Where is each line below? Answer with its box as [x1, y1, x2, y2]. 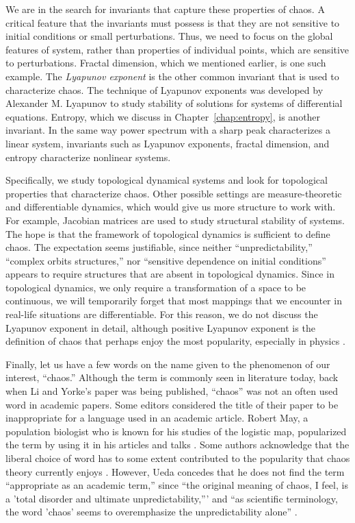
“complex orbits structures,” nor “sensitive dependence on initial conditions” [5, 253, 326, 267]
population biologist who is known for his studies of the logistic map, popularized [5, 424, 347, 438]
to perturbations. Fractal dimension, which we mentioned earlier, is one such [5, 56, 326, 70]
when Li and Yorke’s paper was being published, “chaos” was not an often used [5, 384, 339, 398]
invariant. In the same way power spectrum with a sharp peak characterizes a [5, 123, 330, 137]
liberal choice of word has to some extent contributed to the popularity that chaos [5, 451, 350, 465]
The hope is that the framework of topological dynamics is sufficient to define [5, 226, 330, 241]
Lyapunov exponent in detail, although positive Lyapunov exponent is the [5, 320, 315, 335]
